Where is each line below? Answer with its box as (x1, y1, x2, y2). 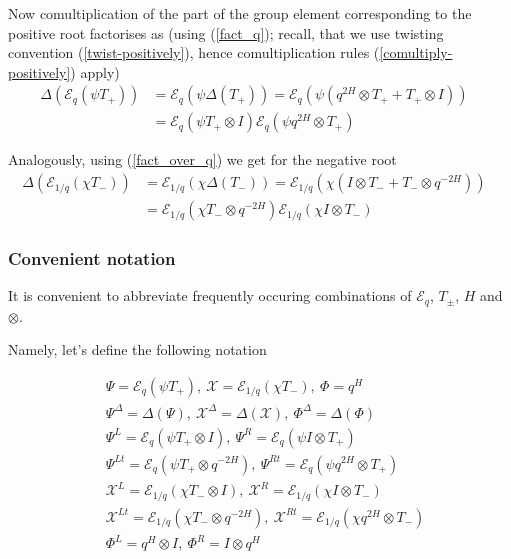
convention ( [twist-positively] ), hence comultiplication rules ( (8, 42, 380, 63)
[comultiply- (379, 42, 453, 63)
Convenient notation (8, 246, 176, 271)
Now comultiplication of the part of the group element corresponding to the (8, 3, 472, 23)
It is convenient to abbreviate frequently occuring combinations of (8, 285, 412, 306)
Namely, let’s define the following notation (8, 339, 267, 360)
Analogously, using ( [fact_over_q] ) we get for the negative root (8, 149, 397, 170)
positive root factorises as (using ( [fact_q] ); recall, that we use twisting (8, 22, 444, 43)
